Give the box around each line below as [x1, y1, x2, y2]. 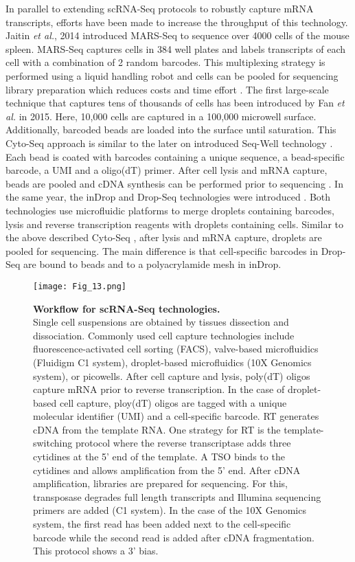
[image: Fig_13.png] [33, 281, 127, 291]
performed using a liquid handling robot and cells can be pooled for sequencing [5, 68, 339, 82]
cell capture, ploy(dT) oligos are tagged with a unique [59, 395, 287, 409]
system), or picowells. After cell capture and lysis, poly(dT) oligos [33, 368, 310, 383]
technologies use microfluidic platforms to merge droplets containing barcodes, [5, 203, 334, 217]
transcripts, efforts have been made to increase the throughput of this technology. [5, 14, 348, 29]
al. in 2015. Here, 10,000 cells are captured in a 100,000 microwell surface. [5, 109, 317, 123]
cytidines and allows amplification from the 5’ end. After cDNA [33, 462, 301, 477]
